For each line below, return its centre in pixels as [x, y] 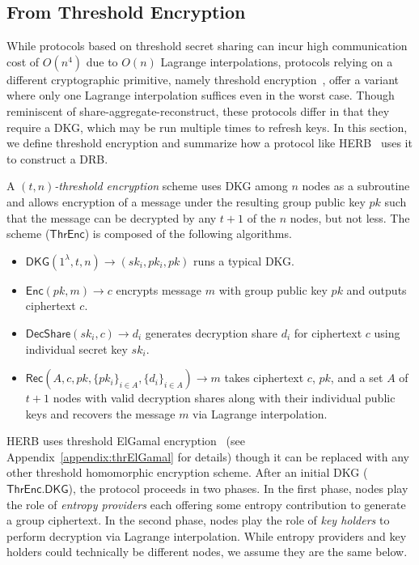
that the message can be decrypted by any [112, 217]
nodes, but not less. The [350, 217]
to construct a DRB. [57, 158]
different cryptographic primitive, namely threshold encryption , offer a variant [203, 79]
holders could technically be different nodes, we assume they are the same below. [207, 552]
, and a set [357, 378]
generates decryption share [212, 332]
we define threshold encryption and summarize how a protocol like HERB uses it [209, 143]
